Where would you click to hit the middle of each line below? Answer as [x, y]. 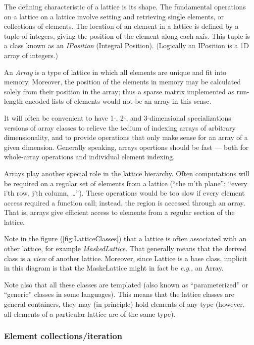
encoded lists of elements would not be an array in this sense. [118, 101]
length [14, 101]
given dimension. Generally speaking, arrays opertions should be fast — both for [126, 147]
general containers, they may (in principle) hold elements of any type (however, [125, 304]
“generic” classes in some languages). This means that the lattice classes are [119, 294]
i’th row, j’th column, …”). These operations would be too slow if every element [125, 193]
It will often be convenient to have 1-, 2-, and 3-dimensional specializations [118, 117]
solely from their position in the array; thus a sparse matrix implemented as [119, 91]
